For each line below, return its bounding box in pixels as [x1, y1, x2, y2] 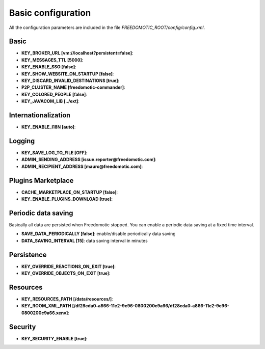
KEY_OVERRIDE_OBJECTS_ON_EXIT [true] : [21, 270, 110, 276]
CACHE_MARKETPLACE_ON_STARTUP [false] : [21, 189, 118, 195]
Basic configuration [9, 7, 91, 18]
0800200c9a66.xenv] [21, 310, 68, 316]
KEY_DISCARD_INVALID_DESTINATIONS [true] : [21, 78, 120, 83]
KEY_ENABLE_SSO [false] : [21, 64, 77, 70]
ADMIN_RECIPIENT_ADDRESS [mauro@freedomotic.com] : [21, 163, 143, 169]
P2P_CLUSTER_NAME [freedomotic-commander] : [21, 84, 125, 90]
